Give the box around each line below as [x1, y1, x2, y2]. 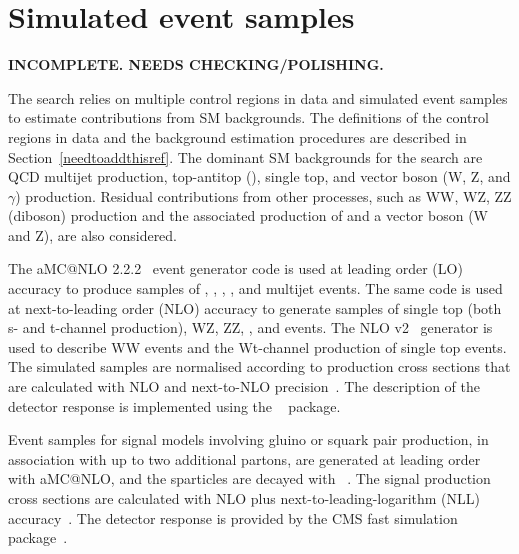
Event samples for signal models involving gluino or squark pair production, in [8, 429, 489, 450]
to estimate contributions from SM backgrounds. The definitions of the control [8, 107, 489, 128]
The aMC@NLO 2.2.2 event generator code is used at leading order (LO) [8, 258, 463, 279]
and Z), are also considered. [8, 224, 178, 245]
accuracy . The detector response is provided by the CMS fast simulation [8, 507, 458, 528]
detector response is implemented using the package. [8, 395, 341, 416]
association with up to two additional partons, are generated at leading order [8, 448, 481, 469]
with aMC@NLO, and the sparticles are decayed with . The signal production [8, 468, 491, 489]
